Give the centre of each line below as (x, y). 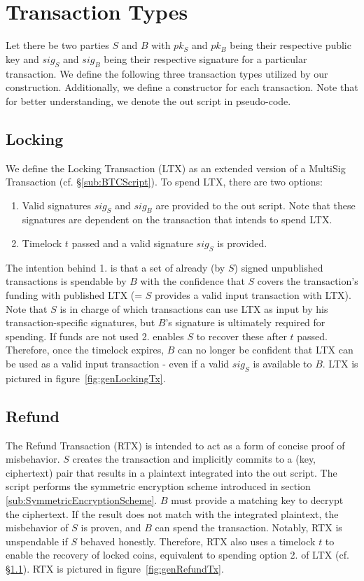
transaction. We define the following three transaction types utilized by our (167, 73)
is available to (282, 364)
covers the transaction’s (308, 281)
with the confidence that (192, 281)
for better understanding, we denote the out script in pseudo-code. (148, 100)
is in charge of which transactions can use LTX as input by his (194, 308)
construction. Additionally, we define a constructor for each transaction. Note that (182, 87)
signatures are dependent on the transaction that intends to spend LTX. (177, 219)
